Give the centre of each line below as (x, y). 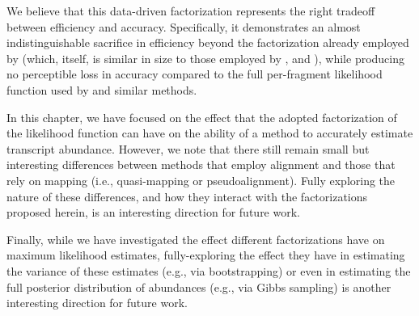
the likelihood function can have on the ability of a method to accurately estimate (210, 133)
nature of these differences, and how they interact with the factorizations (187, 196)
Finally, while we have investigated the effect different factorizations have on (196, 239)
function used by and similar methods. (102, 89)
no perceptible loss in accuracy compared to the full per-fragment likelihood (195, 74)
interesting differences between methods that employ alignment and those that (201, 164)
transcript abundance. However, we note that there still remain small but (188, 148)
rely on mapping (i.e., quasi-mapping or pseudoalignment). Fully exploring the (201, 180)
